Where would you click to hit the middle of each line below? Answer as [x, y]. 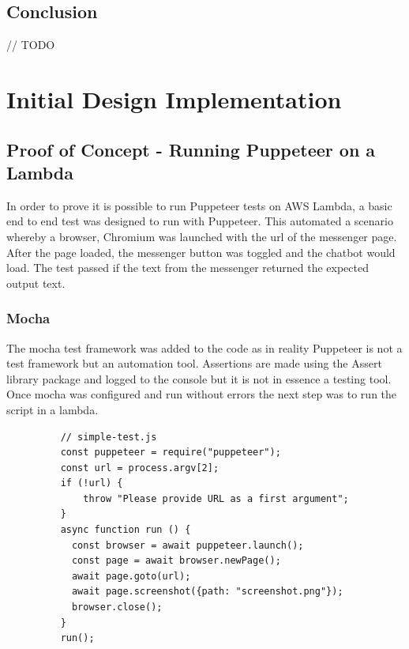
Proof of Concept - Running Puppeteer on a [191, 149]
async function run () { [126, 530]
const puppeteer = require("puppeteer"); [171, 453]
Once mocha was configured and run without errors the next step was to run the [202, 394]
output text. [36, 283]
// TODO [31, 45]
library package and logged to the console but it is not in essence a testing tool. [199, 378]
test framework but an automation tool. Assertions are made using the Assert [194, 363]
